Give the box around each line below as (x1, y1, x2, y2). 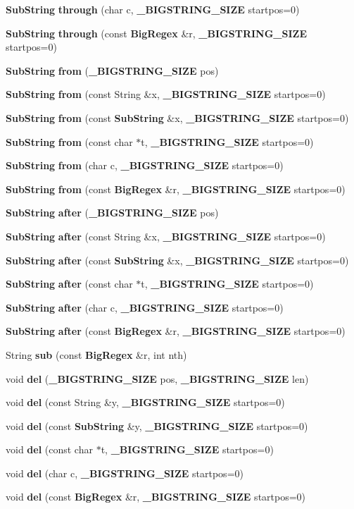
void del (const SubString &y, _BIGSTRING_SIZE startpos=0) (6, 418, 308, 433)
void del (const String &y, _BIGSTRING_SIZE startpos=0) (6, 395, 285, 410)
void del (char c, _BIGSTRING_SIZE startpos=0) (6, 465, 244, 480)
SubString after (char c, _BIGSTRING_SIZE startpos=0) (6, 300, 284, 314)
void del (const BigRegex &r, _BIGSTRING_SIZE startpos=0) (6, 489, 306, 504)
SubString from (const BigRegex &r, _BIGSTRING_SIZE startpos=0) (6, 181, 346, 196)
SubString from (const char (6, 134, 133, 149)
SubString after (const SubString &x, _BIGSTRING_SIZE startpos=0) (6, 252, 349, 267)
